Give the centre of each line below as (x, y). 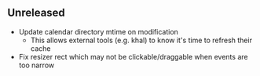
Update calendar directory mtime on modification (98, 31)
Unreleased (37, 13)
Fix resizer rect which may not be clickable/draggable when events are (133, 56)
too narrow (37, 65)
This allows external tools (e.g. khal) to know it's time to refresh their (141, 40)
